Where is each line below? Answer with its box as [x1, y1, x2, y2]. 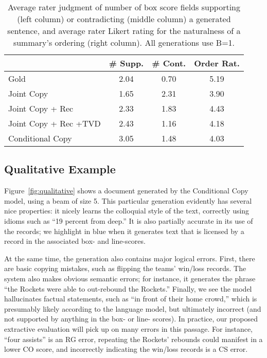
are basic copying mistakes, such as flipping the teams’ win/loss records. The [4, 263, 246, 274]
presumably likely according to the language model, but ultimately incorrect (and [4, 303, 261, 314]
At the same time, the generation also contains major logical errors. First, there [4, 253, 255, 263]
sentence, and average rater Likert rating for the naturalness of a [7, 25, 241, 37]
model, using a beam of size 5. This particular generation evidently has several [4, 195, 252, 206]
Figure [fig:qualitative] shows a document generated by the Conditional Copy [4, 185, 248, 196]
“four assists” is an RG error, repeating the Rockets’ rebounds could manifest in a [4, 333, 263, 344]
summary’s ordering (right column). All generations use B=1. [13, 37, 235, 48]
